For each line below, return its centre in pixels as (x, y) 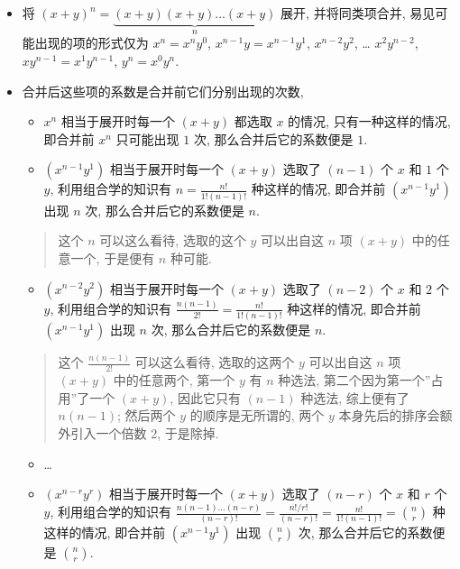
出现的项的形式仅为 (92, 43)
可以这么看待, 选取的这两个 (215, 362)
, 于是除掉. (188, 433)
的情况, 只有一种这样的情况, (369, 121)
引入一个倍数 (109, 433)
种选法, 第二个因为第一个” (354, 380)
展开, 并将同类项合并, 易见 (358, 13)
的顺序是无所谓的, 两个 (257, 415)
